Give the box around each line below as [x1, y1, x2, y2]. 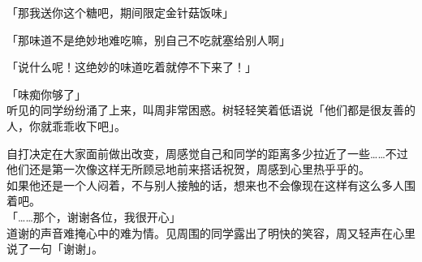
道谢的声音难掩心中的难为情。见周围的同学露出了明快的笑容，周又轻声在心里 [6, 224, 416, 241]
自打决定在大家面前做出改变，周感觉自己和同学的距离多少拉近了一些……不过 [6, 144, 408, 161]
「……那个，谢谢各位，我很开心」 [6, 208, 181, 225]
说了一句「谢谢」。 [6, 240, 103, 257]
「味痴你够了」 [6, 85, 86, 102]
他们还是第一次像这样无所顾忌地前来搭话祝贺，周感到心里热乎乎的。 [6, 161, 370, 178]
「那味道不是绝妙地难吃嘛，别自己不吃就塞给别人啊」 [6, 31, 291, 48]
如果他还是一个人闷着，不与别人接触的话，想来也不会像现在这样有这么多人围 [6, 176, 416, 193]
